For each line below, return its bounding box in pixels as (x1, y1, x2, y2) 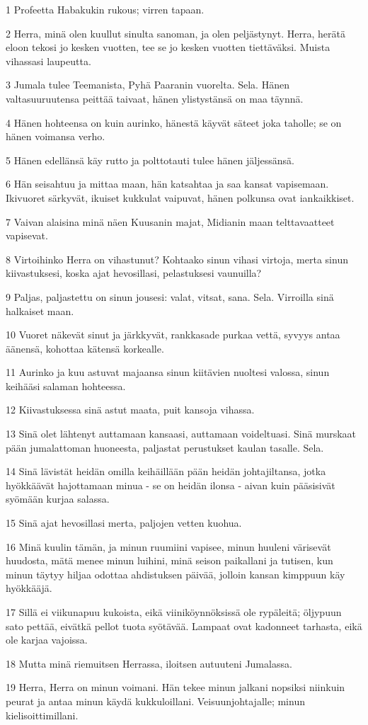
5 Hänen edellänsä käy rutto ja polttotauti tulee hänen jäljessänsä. (6, 152, 294, 167)
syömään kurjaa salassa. (6, 491, 110, 506)
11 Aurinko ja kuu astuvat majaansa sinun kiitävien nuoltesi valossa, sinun (6, 365, 330, 379)
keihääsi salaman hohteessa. (6, 378, 126, 393)
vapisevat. (6, 228, 48, 243)
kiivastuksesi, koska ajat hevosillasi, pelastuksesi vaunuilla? (6, 266, 262, 280)
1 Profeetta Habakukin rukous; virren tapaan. (6, 2, 205, 16)
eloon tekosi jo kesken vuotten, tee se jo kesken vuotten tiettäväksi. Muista (6, 40, 330, 55)
